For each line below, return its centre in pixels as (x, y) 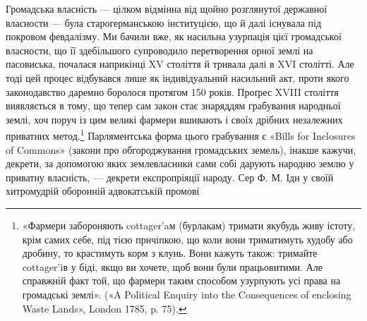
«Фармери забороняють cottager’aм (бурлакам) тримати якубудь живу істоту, (189, 225)
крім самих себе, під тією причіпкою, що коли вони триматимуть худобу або (187, 239)
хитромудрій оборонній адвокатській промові (103, 191)
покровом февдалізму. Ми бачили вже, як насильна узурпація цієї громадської (174, 36)
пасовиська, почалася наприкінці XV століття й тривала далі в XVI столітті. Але (180, 64)
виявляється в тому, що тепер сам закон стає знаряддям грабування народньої (173, 105)
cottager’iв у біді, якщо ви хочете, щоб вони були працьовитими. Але (172, 266)
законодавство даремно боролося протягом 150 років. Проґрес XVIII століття (172, 91)
